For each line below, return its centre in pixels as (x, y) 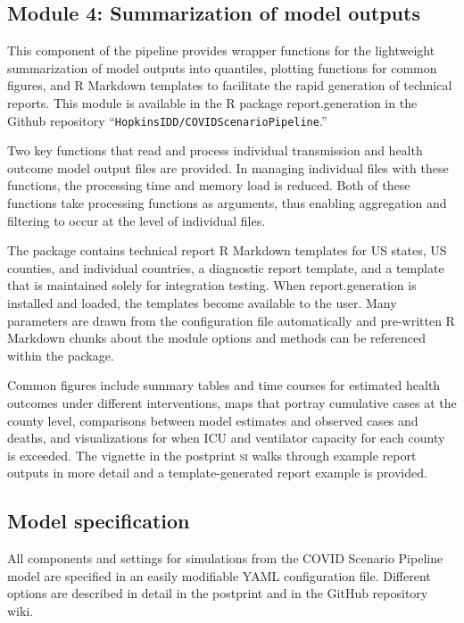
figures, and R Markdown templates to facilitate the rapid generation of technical (230, 85)
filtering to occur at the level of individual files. (137, 220)
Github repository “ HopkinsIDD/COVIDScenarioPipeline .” (167, 120)
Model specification (99, 521)
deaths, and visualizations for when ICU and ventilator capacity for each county (226, 438)
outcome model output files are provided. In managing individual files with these (228, 167)
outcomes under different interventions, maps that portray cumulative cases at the (232, 402)
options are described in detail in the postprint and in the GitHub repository (218, 593)
